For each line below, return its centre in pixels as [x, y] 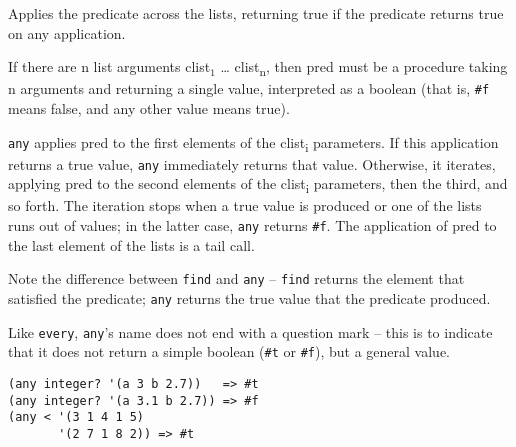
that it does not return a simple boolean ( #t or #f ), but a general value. [229, 351]
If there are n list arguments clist [109, 66]
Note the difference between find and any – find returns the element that [236, 278]
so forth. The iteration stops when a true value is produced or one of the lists [245, 205]
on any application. [67, 32]
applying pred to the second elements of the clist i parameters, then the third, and [258, 185]
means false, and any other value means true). [149, 107]
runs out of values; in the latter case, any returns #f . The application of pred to [252, 225]
